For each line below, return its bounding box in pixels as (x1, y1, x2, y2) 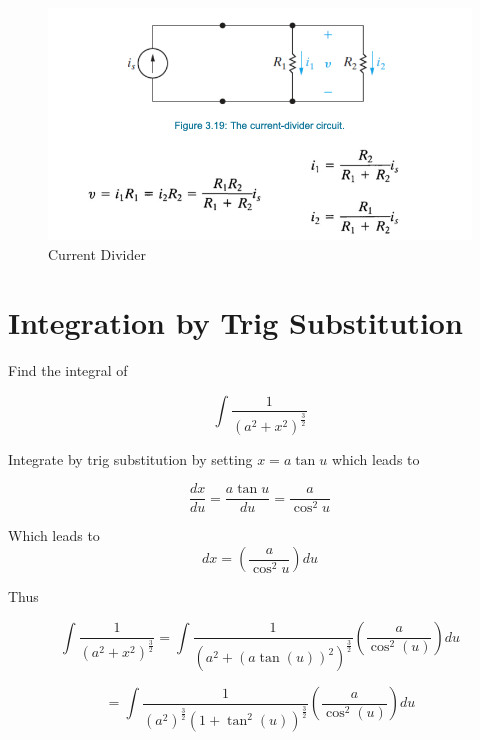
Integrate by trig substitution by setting (8, 448, 253, 469)
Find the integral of (8, 360, 128, 381)
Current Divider (48, 243, 146, 264)
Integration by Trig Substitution (8, 302, 463, 343)
